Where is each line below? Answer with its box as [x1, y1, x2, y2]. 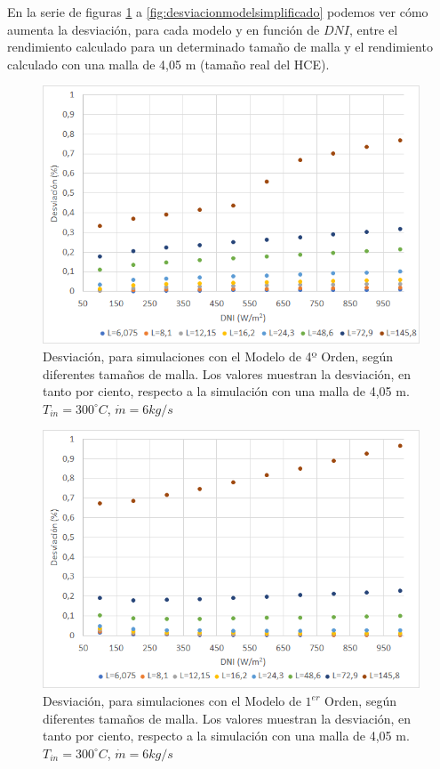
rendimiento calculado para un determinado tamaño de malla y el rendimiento [7, 37, 433, 56]
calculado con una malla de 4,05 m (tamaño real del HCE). [7, 54, 330, 73]
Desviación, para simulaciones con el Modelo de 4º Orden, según [43, 347, 394, 366]
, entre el [348, 20, 398, 38]
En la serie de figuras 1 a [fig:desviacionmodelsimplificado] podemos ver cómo [7, 3, 428, 20]
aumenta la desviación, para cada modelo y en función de [7, 20, 320, 38]
